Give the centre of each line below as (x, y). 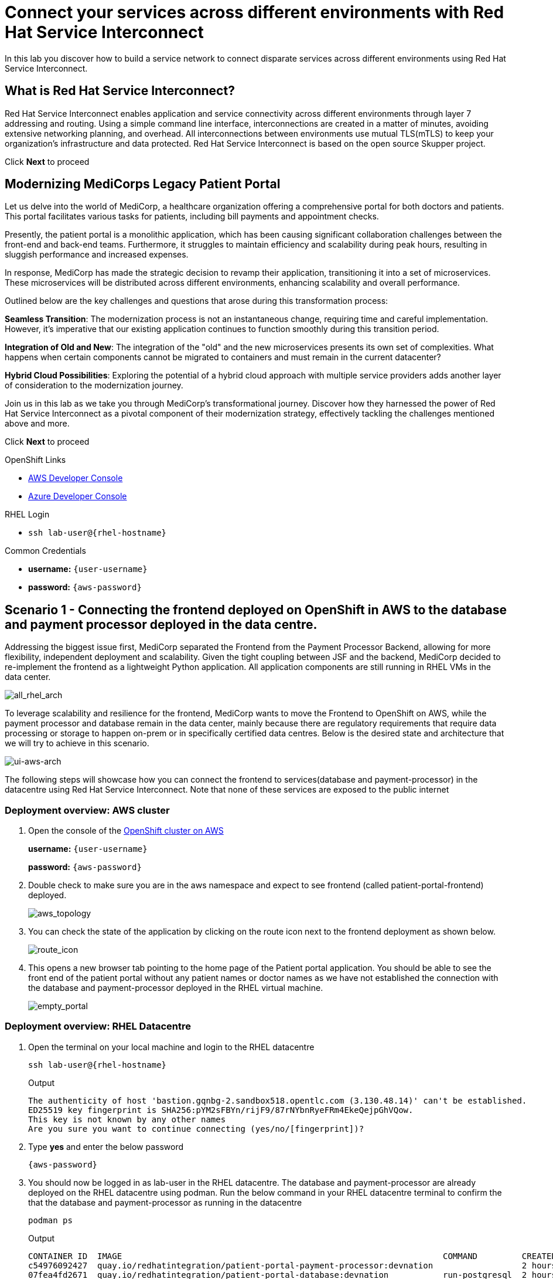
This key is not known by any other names (127, 1119)
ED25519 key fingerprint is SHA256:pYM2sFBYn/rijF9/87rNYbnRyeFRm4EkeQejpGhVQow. (221, 1110)
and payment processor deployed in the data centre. (161, 624)
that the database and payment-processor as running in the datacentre (165, 1202)
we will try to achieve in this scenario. (77, 743)
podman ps (50, 1220)
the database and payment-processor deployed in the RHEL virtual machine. (176, 988)
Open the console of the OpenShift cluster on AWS (126, 831)
